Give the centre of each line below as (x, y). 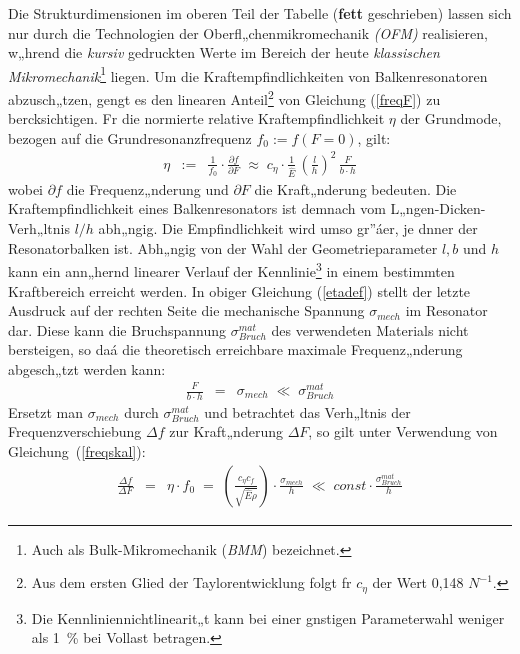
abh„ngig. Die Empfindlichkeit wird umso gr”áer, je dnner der (288, 228)
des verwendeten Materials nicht (370, 329)
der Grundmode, (451, 118)
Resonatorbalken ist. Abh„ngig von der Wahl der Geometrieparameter (223, 247)
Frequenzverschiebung (75, 431)
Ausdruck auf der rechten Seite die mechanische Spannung (186, 310)
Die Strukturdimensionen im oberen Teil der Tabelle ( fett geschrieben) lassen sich (260, 13)
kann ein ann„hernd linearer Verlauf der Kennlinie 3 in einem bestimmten (231, 269)
